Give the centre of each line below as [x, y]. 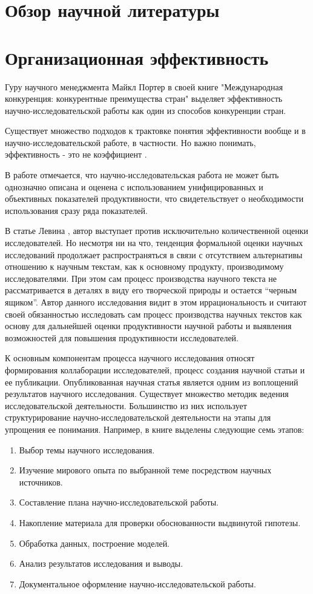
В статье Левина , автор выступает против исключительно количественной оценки [157, 231]
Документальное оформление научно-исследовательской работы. [137, 583]
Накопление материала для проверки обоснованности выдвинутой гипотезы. [160, 522]
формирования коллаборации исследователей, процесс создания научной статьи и [155, 369]
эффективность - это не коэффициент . [76, 154]
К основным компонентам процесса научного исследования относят [130, 358]
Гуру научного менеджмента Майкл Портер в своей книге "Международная [144, 86]
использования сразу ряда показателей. [76, 210]
